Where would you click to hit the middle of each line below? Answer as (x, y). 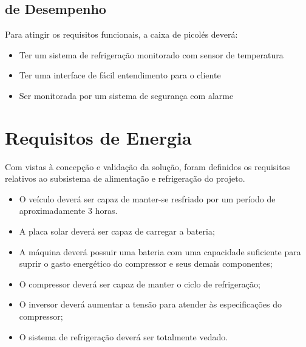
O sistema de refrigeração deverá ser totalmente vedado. (124, 336)
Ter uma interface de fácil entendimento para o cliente (120, 75)
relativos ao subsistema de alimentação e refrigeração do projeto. (125, 178)
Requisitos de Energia (98, 137)
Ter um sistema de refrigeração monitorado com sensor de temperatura (151, 54)
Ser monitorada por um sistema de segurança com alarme (126, 95)
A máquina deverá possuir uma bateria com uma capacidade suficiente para (160, 251)
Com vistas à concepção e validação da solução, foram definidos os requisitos (148, 166)
